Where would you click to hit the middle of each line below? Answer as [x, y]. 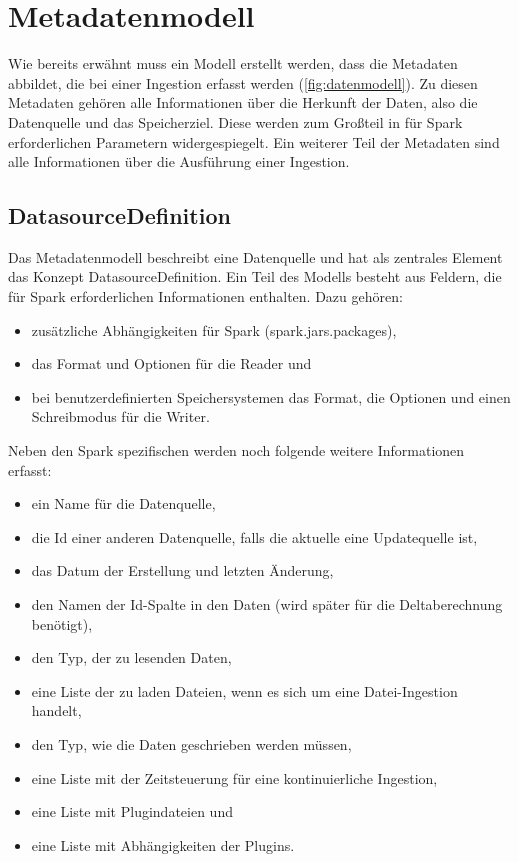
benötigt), [62, 623]
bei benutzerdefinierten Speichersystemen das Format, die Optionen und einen [271, 396]
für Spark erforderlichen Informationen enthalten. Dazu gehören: [205, 296]
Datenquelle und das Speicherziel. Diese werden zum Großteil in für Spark [235, 121]
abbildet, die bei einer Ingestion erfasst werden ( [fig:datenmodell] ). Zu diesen [243, 82]
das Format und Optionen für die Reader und [171, 363]
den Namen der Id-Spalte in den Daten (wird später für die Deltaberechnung [267, 604]
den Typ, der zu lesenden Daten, [131, 657]
